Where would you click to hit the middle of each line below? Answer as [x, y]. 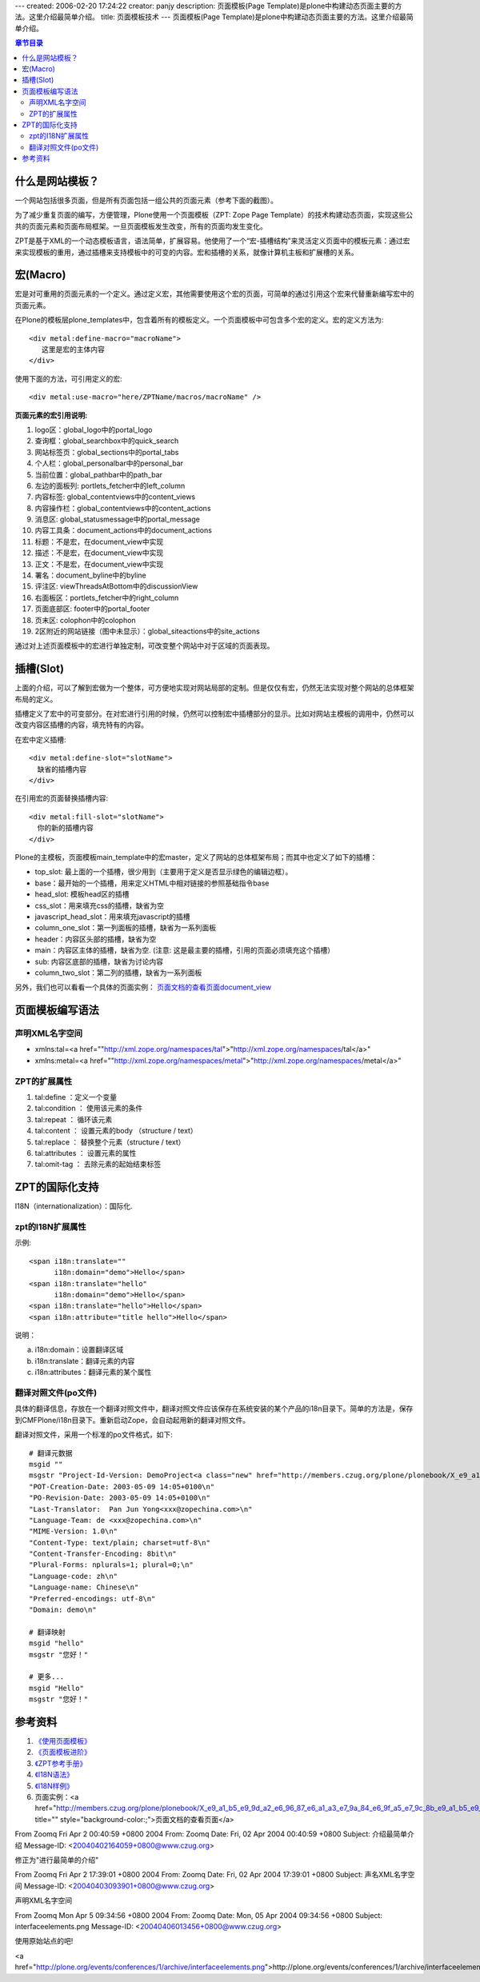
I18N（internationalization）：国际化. [74, 1206]
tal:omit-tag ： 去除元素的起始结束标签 [98, 1165]
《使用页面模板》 [63, 1741]
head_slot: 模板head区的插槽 [82, 894]
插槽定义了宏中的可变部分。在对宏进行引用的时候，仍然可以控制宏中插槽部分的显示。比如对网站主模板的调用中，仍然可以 [214, 714]
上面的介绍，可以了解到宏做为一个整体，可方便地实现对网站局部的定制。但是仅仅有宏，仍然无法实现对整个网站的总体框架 [214, 688]
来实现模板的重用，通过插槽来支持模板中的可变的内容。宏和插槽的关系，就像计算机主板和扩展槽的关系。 [186, 252]
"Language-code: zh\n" [74, 1576]
